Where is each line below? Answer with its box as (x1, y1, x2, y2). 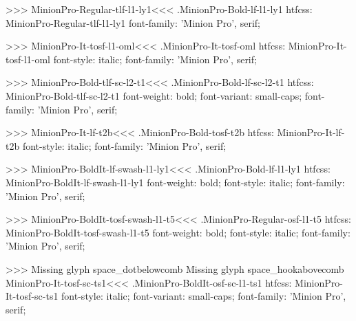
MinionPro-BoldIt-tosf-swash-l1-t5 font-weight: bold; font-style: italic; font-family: (6, 225, 350, 239)
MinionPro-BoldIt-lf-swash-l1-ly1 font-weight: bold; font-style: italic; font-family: (6, 175, 345, 189)
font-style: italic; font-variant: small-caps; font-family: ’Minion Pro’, (61, 289, 346, 303)
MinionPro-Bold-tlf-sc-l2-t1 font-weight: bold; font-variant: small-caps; (6, 88, 302, 102)
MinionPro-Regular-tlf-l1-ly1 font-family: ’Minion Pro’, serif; (6, 15, 260, 30)
